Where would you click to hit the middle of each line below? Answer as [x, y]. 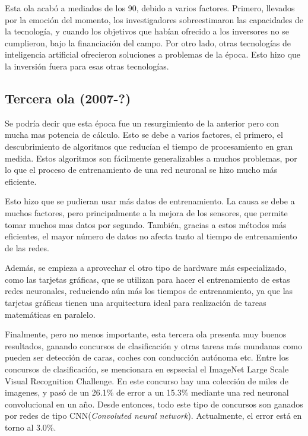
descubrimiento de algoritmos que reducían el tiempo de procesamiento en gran [149, 146]
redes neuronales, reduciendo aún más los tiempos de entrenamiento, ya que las [149, 291]
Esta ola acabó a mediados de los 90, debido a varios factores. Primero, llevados [150, 8]
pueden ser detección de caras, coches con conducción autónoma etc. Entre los [147, 357]
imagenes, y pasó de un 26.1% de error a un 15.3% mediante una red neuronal [147, 392]
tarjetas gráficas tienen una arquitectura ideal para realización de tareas [136, 303]
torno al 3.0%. [31, 427]
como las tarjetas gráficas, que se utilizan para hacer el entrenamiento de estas [147, 279]
